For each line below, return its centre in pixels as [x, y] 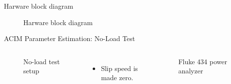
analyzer [191, 71]
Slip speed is [120, 68]
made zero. [117, 77]
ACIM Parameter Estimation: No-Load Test [70, 38]
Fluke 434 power [203, 61]
